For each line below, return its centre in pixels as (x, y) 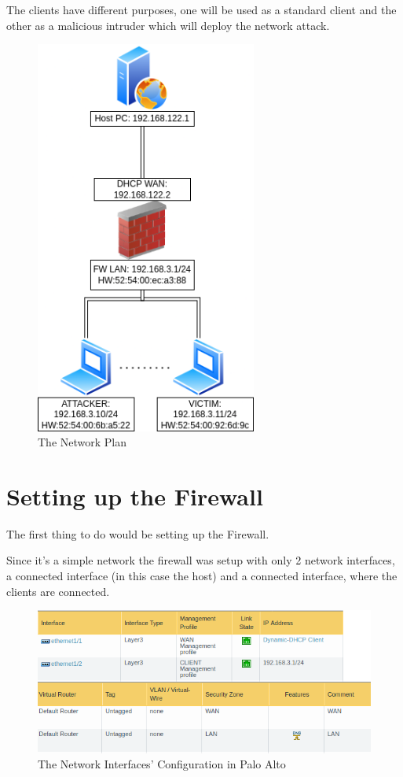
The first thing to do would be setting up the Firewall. (138, 533)
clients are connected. (58, 591)
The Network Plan (82, 442)
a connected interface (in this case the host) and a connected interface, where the (202, 576)
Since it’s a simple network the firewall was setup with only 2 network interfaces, (201, 560)
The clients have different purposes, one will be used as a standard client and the (201, 9)
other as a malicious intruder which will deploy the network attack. (168, 25)
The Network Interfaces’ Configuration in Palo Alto (162, 764)
